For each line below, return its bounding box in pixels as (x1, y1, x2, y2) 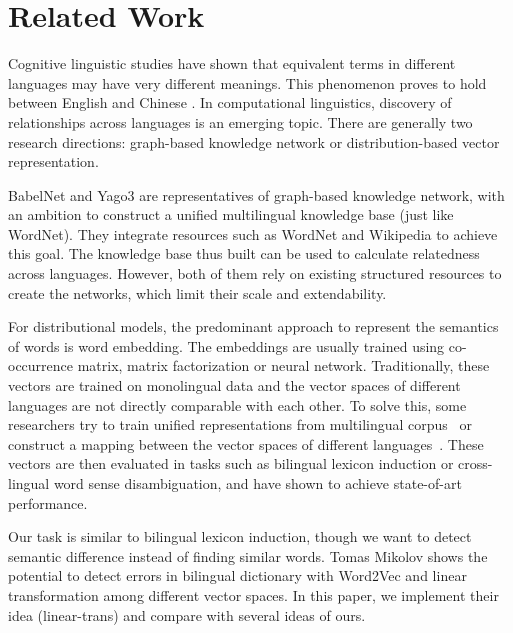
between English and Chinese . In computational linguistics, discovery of (8, 92, 452, 113)
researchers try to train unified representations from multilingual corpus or (8, 414, 472, 435)
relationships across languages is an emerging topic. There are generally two (8, 111, 473, 132)
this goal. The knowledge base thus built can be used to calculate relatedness (8, 243, 480, 264)
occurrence (8, 355, 74, 376)
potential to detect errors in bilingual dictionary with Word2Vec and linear (8, 565, 467, 586)
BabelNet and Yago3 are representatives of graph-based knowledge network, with (8, 184, 505, 205)
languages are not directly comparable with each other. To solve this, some (8, 394, 467, 415)
